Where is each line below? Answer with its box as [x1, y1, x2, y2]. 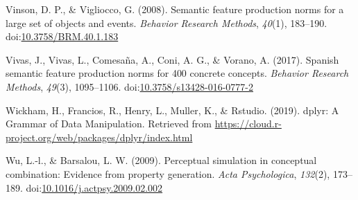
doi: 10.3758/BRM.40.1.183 [6, 29, 119, 44]
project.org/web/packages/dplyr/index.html [6, 129, 193, 144]
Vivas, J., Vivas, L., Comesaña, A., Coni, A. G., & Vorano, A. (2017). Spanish [6, 52, 339, 66]
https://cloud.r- [214, 116, 282, 131]
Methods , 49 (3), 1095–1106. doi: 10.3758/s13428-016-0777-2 [6, 79, 253, 93]
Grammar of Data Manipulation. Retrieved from [6, 116, 212, 131]
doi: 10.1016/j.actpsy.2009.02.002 [26, 180, 163, 194]
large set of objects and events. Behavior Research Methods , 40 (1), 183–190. [6, 15, 327, 30]
